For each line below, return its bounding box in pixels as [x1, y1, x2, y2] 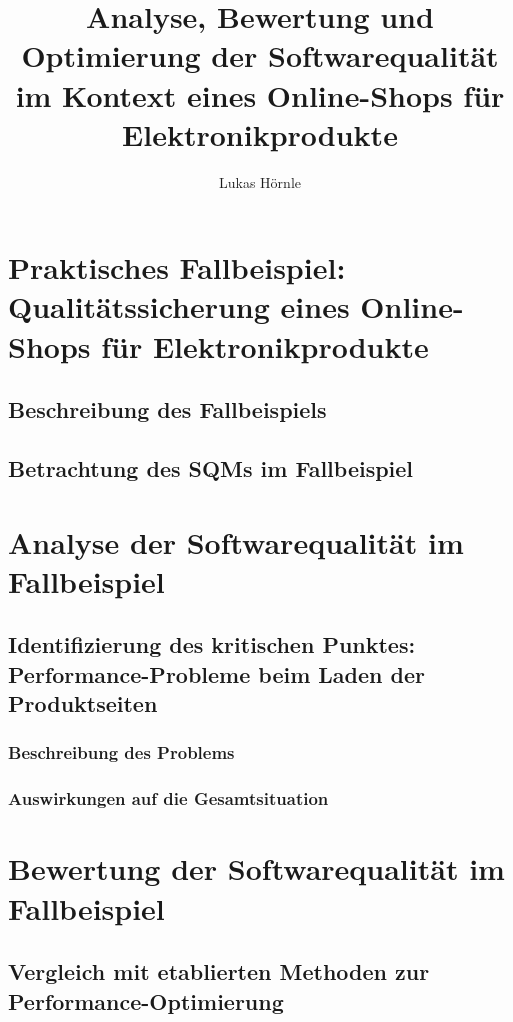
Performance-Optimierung [8, 985, 284, 1016]
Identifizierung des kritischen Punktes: [8, 629, 416, 660]
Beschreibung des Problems [8, 740, 235, 765]
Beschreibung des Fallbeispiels [8, 394, 327, 425]
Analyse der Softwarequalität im [8, 521, 464, 562]
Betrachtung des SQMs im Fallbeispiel [8, 453, 414, 484]
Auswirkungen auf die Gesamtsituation [8, 786, 329, 811]
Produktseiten [8, 688, 158, 719]
